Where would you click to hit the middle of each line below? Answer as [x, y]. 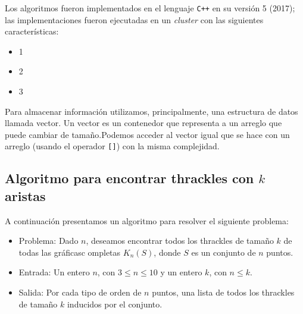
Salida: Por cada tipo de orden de [80, 292]
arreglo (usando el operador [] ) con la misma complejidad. [112, 146]
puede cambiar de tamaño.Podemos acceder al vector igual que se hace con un [147, 134]
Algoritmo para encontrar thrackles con [129, 178]
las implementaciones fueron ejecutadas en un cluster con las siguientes [134, 19]
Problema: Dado [49, 241]
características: [32, 31]
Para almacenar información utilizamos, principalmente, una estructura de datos [151, 111]
